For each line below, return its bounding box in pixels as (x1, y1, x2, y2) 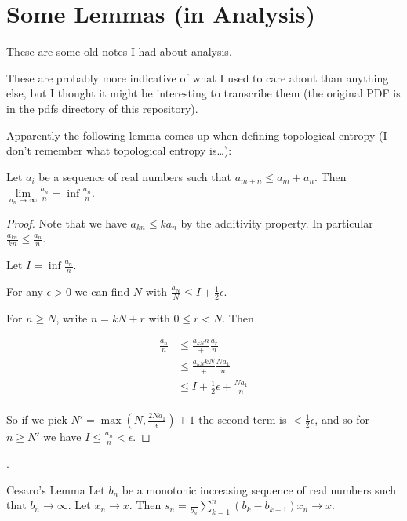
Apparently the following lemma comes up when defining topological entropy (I (6, 126, 387, 143)
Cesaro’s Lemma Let (6, 481, 105, 497)
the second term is (198, 411, 287, 428)
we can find (74, 283, 130, 300)
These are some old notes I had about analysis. (6, 43, 232, 60)
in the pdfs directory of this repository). (6, 100, 198, 116)
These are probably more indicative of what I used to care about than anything (6, 69, 389, 86)
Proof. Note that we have (6, 214, 127, 231)
